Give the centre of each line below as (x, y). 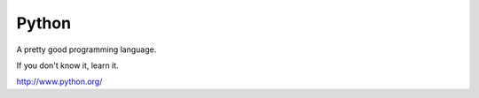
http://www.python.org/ (59, 82)
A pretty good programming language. (86, 49)
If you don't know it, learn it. (67, 65)
